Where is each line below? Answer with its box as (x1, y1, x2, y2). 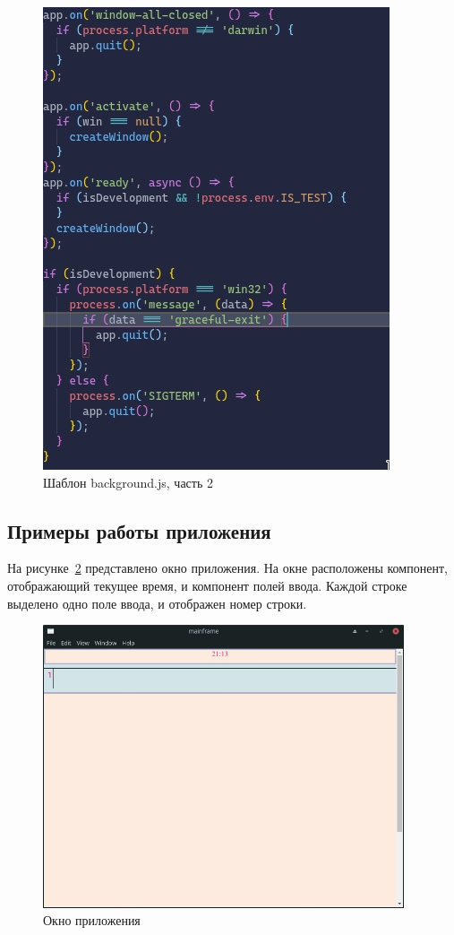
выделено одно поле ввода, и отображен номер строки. (7, 593, 307, 612)
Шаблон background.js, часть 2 (43, 472, 213, 491)
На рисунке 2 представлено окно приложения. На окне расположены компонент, (7, 558, 448, 577)
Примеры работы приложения (7, 516, 271, 544)
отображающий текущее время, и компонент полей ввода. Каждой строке (7, 576, 407, 594)
